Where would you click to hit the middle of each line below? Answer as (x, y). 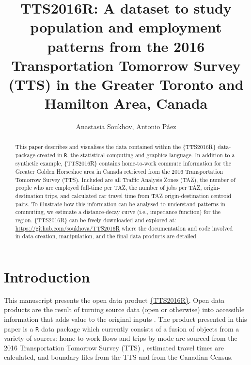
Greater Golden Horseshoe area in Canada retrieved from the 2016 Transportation (119, 171)
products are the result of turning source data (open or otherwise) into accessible (124, 309)
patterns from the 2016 (126, 46)
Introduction (47, 276)
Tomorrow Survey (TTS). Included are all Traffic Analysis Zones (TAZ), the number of (125, 179)
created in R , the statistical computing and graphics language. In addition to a (136, 155)
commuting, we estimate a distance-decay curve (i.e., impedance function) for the (118, 212)
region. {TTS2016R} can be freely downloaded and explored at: (96, 220)
